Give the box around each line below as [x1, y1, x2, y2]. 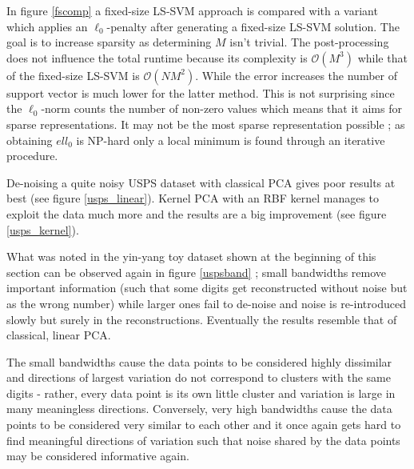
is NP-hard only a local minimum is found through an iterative [76, 131, 385, 148]
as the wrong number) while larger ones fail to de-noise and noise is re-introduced [6, 295, 406, 311]
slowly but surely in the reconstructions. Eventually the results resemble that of [6, 311, 397, 327]
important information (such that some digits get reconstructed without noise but [6, 279, 408, 296]
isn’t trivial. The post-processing [229, 34, 389, 50]
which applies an [6, 18, 88, 34]
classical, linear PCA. [6, 327, 111, 343]
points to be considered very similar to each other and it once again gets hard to [6, 416, 401, 433]
